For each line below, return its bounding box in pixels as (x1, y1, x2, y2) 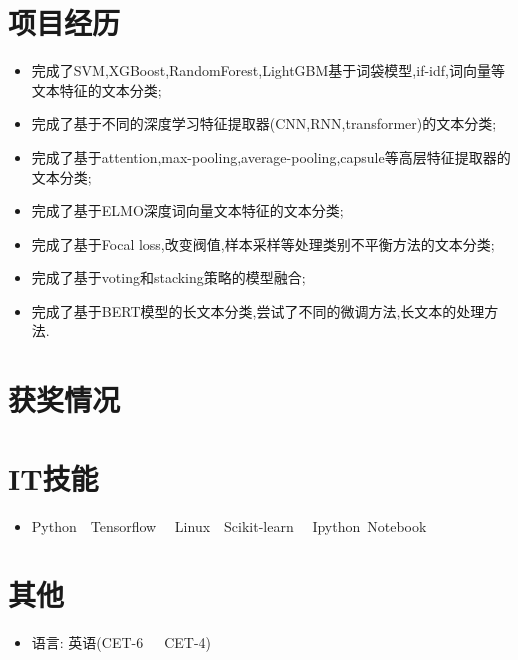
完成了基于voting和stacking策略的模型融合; (31, 267, 306, 288)
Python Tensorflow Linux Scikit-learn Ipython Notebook (31, 515, 427, 536)
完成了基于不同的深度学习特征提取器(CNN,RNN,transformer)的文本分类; (31, 113, 497, 134)
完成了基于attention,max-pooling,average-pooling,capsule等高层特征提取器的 (31, 146, 511, 167)
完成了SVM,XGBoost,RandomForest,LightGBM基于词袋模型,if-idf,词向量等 (31, 60, 505, 81)
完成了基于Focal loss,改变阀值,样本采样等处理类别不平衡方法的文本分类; (31, 233, 495, 254)
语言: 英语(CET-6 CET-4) (31, 632, 212, 653)
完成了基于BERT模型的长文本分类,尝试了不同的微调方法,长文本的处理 (31, 300, 485, 321)
